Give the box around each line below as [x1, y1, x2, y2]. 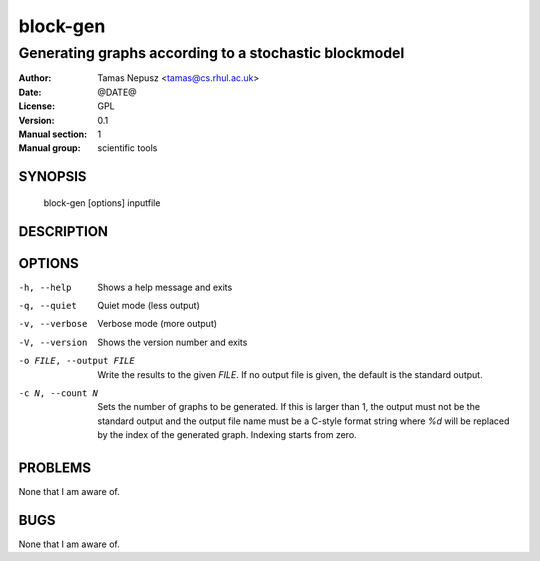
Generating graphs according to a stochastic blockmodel [18, 44, 405, 62]
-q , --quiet [18, 300, 77, 312]
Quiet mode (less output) [97, 300, 200, 312]
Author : [18, 72, 52, 84]
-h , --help [18, 281, 72, 293]
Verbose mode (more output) [97, 318, 218, 330]
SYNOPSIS [18, 168, 87, 185]
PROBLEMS [18, 460, 92, 476]
